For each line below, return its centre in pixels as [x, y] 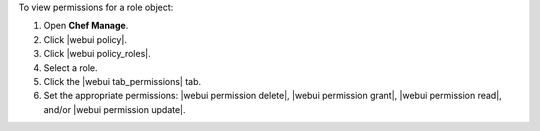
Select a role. [71, 67]
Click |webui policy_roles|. [97, 54]
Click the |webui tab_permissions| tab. [122, 81]
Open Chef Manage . [86, 26]
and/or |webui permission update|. [114, 109]
